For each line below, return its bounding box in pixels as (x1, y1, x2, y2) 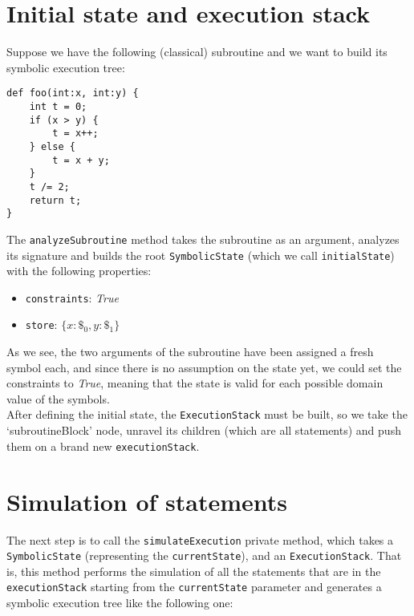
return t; (29, 194, 82, 206)
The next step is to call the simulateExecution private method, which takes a (6, 531, 394, 548)
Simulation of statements (6, 484, 288, 517)
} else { (29, 140, 75, 152)
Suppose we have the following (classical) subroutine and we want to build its (6, 43, 388, 60)
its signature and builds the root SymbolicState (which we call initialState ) (6, 246, 395, 263)
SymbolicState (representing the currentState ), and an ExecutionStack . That (6, 547, 402, 564)
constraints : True (25, 289, 119, 306)
